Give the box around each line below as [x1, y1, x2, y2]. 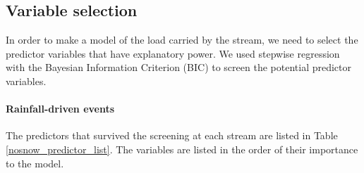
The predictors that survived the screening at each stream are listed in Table [6, 128, 338, 143]
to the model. [6, 155, 64, 170]
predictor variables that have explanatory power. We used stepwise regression [6, 46, 340, 60]
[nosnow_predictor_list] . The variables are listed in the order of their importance [6, 141, 358, 156]
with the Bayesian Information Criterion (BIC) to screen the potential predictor [6, 60, 351, 75]
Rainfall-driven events [6, 101, 115, 116]
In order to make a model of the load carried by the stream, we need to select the [6, 32, 358, 47]
